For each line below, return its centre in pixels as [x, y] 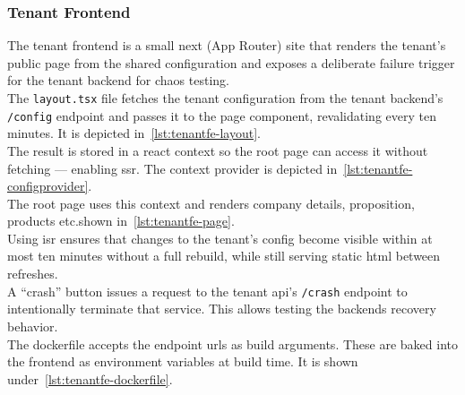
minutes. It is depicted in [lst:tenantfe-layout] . [134, 133]
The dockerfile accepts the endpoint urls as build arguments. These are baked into [232, 343]
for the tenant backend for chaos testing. [118, 80]
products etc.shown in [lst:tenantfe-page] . [121, 221]
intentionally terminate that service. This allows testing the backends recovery [222, 309]
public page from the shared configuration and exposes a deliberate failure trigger [231, 62]
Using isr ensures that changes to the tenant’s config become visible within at [220, 238]
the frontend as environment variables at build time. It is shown [183, 361]
